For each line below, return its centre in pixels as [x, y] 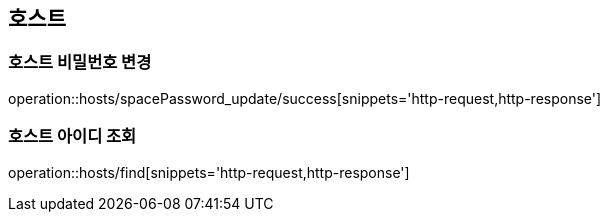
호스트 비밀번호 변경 [80, 62]
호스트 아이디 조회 [72, 136]
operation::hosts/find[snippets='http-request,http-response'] [209, 172]
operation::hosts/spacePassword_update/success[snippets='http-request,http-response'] [305, 98]
